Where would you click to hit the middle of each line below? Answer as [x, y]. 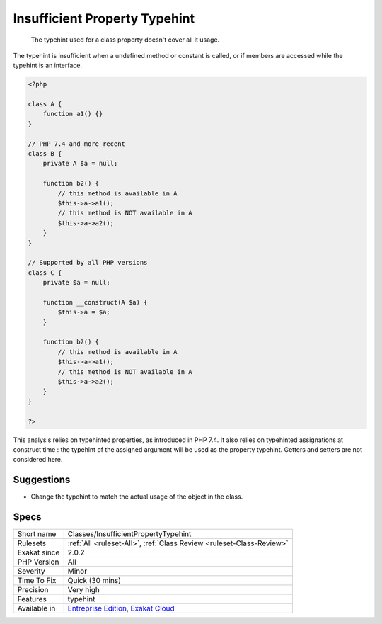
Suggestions [42, 480]
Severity [31, 572]
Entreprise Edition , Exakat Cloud [121, 608]
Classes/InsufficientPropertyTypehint [129, 534]
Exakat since [39, 552]
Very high [84, 590]
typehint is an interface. [48, 66]
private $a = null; [77, 283]
